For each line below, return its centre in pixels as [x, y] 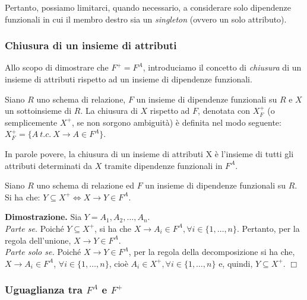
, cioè [118, 263]
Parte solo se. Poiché [43, 252]
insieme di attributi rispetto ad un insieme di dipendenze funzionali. [129, 79]
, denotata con [224, 111]
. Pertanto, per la [268, 228]
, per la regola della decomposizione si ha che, [212, 252]
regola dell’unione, [38, 240]
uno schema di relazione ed [86, 185]
